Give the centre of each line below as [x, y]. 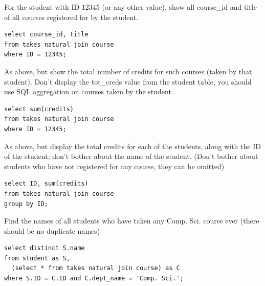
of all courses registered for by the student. [71, 17]
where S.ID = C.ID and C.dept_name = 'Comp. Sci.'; [94, 279]
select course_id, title [46, 35]
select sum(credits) [39, 109]
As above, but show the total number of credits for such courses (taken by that [128, 71]
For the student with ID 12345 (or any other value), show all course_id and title [130, 7]
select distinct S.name [45, 248]
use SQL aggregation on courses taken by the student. [89, 91]
